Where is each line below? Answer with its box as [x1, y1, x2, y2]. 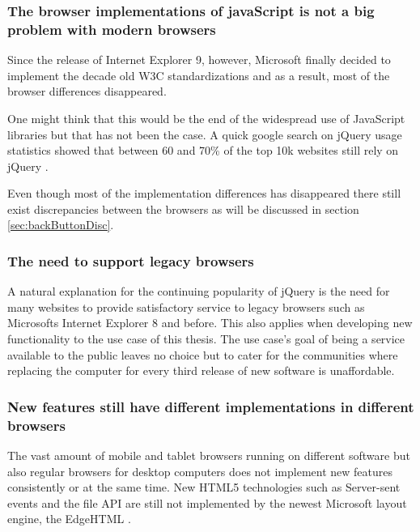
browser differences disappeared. [7, 83, 167, 100]
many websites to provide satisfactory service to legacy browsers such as [7, 298, 365, 315]
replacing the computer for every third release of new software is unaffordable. [7, 362, 395, 379]
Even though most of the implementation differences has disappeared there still [7, 185, 401, 202]
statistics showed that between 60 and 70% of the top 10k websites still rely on [7, 142, 399, 159]
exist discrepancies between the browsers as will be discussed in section [7, 200, 359, 217]
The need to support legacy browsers [7, 251, 254, 270]
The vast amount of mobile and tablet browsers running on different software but [7, 447, 410, 463]
